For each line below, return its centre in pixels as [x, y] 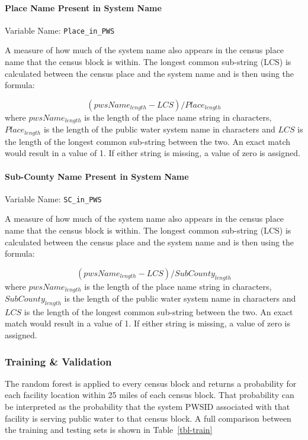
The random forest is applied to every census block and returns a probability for [151, 383]
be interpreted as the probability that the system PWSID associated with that [147, 406]
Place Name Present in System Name [83, 7]
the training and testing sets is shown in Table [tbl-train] [109, 430]
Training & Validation [58, 361]
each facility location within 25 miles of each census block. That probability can [150, 395]
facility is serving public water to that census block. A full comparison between [148, 418]
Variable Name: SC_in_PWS [53, 198]
